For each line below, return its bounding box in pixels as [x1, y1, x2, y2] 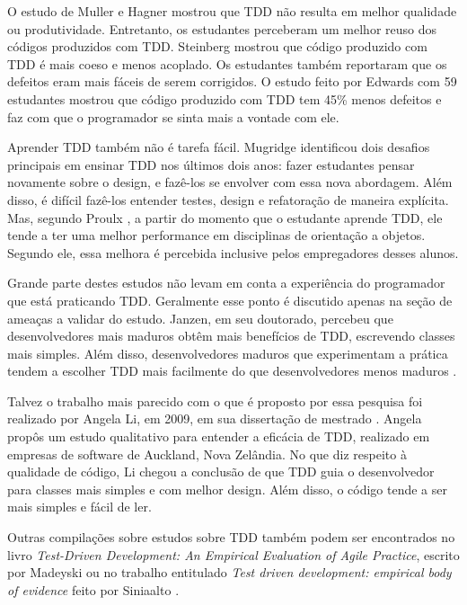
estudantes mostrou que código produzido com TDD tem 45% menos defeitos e [7, 89, 442, 108]
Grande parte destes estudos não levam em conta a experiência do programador [7, 273, 445, 292]
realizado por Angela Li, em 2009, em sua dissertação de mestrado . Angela [7, 409, 422, 428]
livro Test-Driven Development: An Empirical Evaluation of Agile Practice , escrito [7, 545, 460, 564]
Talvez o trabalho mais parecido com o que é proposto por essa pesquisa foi [7, 391, 423, 410]
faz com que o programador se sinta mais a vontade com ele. [7, 107, 339, 126]
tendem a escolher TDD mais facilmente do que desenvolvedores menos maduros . [7, 361, 457, 380]
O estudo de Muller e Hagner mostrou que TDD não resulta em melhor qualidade [7, 2, 457, 20]
